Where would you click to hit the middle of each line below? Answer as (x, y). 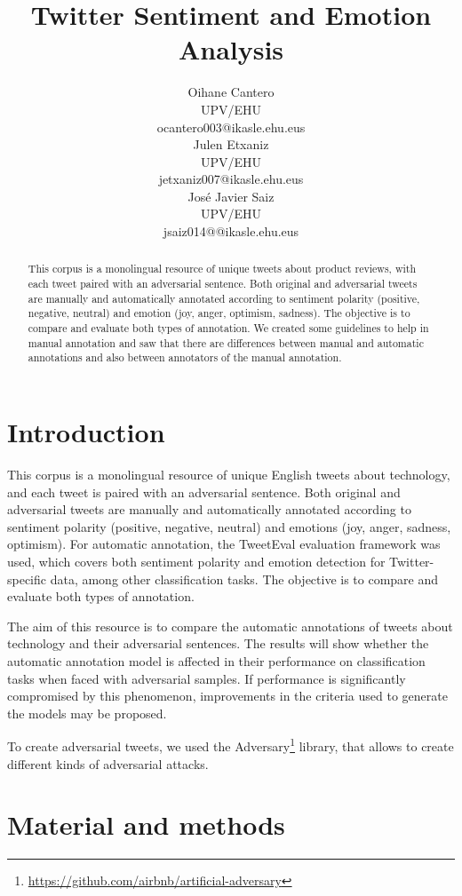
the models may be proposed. (87, 713)
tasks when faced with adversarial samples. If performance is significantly (207, 678)
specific (27, 579)
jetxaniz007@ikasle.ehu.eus (231, 179)
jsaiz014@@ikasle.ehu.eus (231, 231)
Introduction (86, 432)
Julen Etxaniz (231, 144)
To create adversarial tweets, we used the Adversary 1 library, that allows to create (231, 745)
